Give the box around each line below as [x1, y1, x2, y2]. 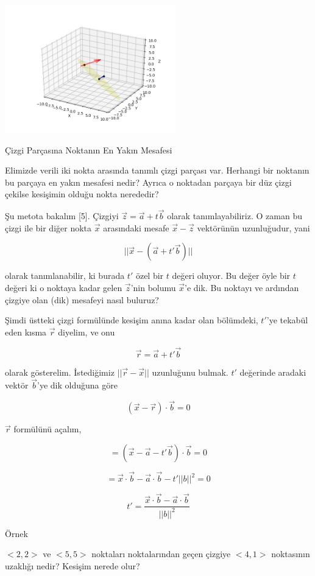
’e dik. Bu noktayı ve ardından [185, 281, 299, 293]
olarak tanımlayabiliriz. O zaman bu [167, 209, 302, 222]
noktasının [271, 547, 310, 560]
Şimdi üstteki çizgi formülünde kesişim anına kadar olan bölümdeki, [5, 314, 258, 326]
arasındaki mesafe [103, 221, 169, 234]
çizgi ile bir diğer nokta [5, 221, 92, 234]
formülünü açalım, [13, 423, 82, 435]
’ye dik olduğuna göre [37, 379, 118, 392]
